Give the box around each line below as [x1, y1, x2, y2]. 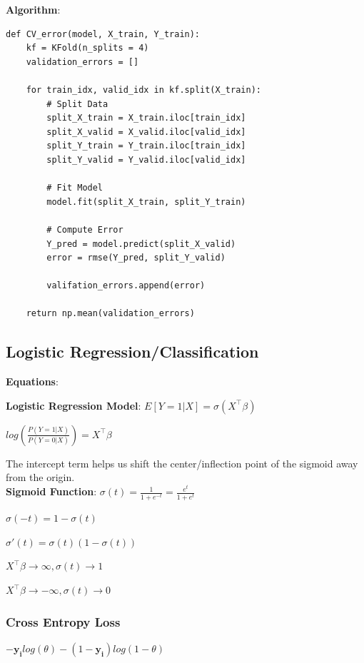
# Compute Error [46, 224, 123, 235]
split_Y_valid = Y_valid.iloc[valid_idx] [46, 154, 246, 165]
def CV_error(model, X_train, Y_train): [6, 29, 201, 39]
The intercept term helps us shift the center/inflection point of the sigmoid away [6, 455, 358, 470]
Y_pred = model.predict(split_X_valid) [46, 238, 236, 249]
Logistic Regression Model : [6, 398, 141, 413]
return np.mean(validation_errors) [26, 308, 195, 319]
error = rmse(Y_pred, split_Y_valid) [46, 253, 226, 263]
